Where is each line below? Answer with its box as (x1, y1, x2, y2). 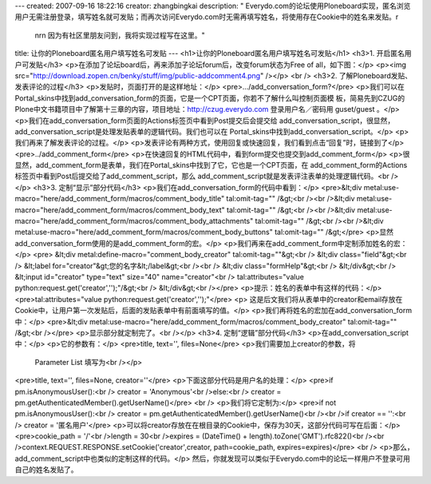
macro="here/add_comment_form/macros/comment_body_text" (14, 204, 225, 215)
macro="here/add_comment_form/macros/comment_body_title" (14, 194, 225, 204)
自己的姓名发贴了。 (14, 465, 78, 474)
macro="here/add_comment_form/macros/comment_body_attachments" (14, 216, 254, 226)
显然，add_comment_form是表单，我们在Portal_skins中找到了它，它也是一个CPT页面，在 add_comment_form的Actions (14, 161, 408, 170)
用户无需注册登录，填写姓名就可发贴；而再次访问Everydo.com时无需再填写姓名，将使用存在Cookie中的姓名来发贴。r (14, 12, 399, 22)
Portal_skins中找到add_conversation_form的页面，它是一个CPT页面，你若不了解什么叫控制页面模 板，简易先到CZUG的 (14, 93, 405, 103)
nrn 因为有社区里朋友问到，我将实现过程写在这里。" (34, 30, 205, 40)
